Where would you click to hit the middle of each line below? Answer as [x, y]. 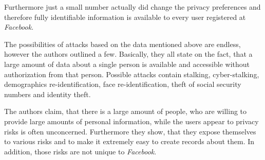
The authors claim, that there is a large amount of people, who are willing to [126, 111]
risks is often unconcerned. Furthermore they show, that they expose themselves [130, 131]
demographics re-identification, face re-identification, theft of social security [123, 84]
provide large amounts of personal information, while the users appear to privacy [131, 121]
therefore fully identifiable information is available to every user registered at [125, 17]
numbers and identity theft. [48, 94]
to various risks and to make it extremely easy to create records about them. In [129, 141]
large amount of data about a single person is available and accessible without [127, 64]
